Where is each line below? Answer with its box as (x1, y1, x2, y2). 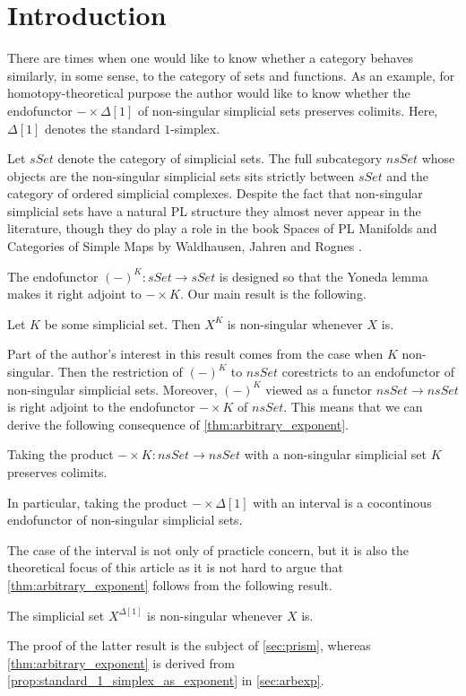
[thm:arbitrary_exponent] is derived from (7, 653, 235, 672)
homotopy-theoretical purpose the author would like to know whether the (7, 83, 410, 102)
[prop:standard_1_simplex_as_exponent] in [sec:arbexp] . (7, 671, 324, 690)
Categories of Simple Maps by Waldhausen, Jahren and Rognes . (7, 237, 362, 256)
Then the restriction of (57, 362, 183, 381)
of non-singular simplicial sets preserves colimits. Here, (137, 100, 438, 119)
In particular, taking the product (7, 492, 188, 511)
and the (386, 166, 429, 185)
